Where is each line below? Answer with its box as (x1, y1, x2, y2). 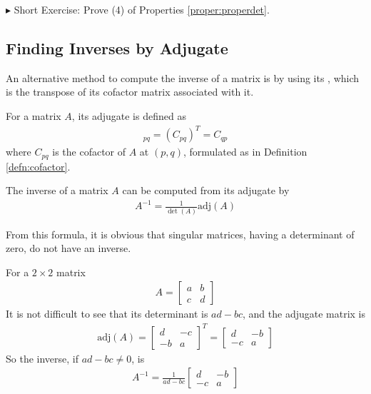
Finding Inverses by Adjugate (6, 36, 228, 59)
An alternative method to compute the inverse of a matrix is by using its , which (6, 70, 360, 85)
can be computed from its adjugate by (122, 183, 290, 198)
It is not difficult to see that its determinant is (6, 306, 208, 321)
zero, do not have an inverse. (6, 241, 131, 256)
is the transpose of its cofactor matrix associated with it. (6, 84, 254, 99)
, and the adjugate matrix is (242, 306, 366, 321)
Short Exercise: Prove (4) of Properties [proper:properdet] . (14, 2, 270, 16)
